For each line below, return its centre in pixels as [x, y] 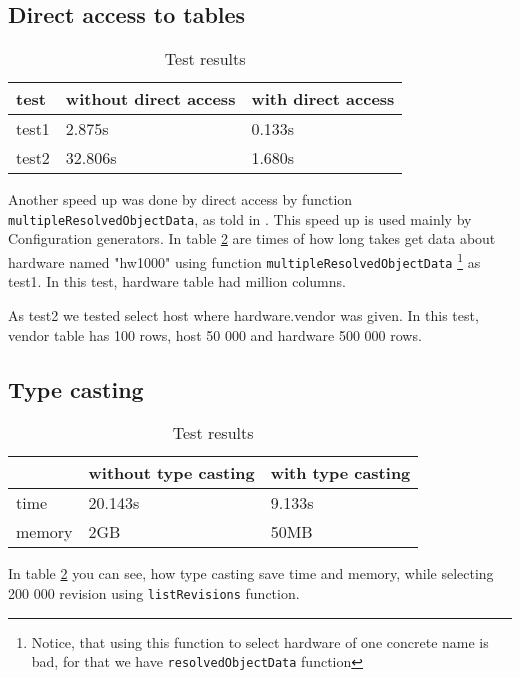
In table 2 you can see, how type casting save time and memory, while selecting [251, 573]
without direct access [150, 99]
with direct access [323, 99]
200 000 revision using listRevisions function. [154, 592]
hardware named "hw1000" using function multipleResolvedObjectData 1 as [244, 260]
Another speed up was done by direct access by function [180, 199]
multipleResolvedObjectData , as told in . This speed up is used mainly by [240, 218]
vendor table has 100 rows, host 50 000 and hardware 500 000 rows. [215, 334]
